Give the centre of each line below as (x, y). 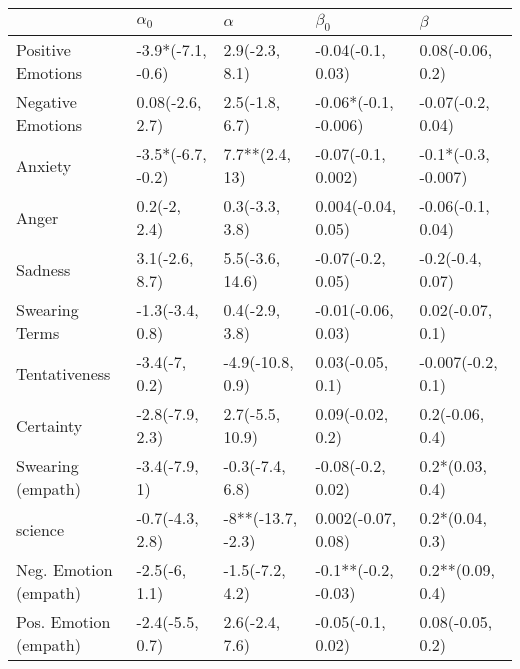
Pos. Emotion (63, 622)
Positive (43, 50)
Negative (46, 102)
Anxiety (44, 165)
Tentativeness (63, 373)
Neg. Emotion (64, 570)
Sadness (43, 269)
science (40, 529)
